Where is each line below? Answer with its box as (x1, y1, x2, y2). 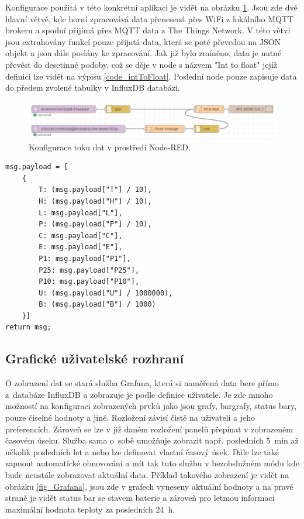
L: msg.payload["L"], (39, 208, 123, 217)
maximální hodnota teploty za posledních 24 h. (5, 503, 175, 515)
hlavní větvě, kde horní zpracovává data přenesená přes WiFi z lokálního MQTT (5, 12, 294, 25)
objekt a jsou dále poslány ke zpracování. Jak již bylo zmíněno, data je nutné (5, 47, 282, 59)
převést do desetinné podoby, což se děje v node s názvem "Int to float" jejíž (5, 58, 277, 70)
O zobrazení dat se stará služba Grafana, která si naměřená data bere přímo (5, 377, 279, 389)
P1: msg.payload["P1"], (39, 254, 131, 263)
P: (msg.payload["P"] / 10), (39, 220, 152, 229)
